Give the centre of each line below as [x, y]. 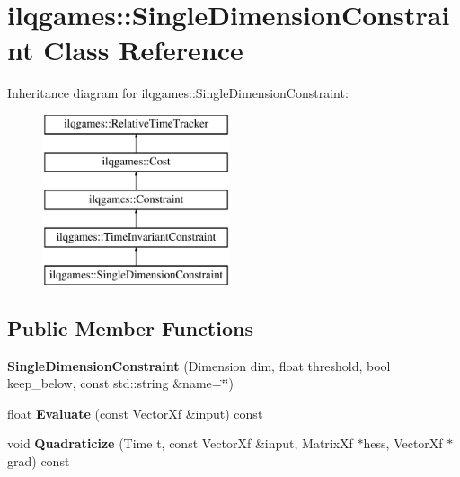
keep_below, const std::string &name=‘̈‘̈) [120, 383]
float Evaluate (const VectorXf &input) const [135, 413]
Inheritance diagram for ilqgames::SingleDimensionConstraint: [178, 93]
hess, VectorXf [403, 443]
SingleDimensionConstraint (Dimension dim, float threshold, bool [199, 365]
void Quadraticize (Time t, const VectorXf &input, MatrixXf [180, 443]
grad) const [39, 461]
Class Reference [143, 50]
